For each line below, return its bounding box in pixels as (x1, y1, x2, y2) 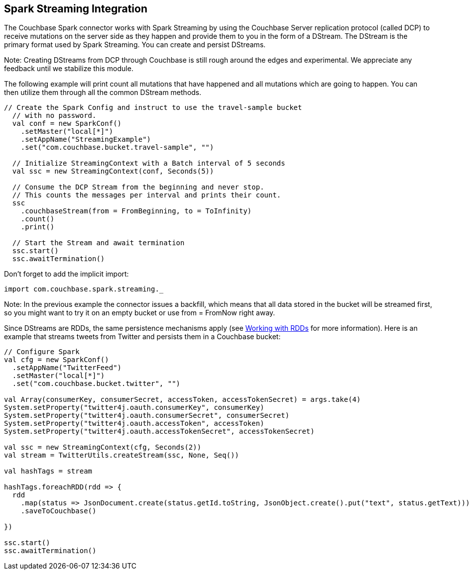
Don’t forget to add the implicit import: (4, 270, 129, 279)
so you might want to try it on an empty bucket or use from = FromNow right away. (4, 308, 275, 317)
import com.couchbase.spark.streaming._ (4, 285, 164, 293)
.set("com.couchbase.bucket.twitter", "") (12, 380, 181, 388)
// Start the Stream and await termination (12, 239, 185, 247)
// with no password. (12, 111, 97, 120)
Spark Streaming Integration (4, 2, 148, 15)
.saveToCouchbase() (20, 507, 97, 515)
